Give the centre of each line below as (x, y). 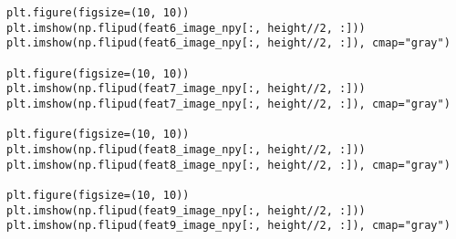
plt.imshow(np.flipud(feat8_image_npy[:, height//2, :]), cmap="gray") (228, 165)
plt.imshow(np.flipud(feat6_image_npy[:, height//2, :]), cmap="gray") (228, 43)
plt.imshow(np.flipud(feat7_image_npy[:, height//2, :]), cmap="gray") (228, 104)
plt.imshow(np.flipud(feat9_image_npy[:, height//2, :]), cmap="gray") (228, 226)
